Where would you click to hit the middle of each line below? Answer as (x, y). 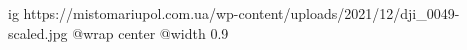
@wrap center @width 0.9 (150, 32)
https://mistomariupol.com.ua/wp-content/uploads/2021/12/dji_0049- (241, 13)
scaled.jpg (38, 32)
